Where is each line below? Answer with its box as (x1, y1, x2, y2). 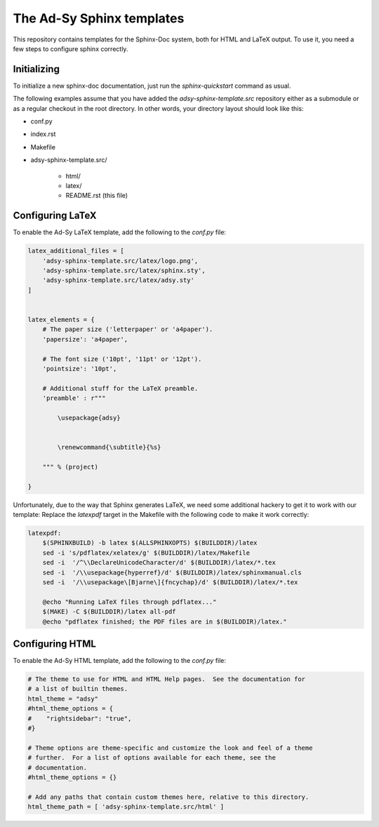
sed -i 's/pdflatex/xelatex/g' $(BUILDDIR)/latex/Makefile (42, 549, 251, 557)
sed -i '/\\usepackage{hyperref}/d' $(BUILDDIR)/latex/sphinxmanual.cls (42, 568, 302, 577)
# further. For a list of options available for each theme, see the (27, 754, 277, 762)
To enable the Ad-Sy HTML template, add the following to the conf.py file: (13, 657, 227, 664)
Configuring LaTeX (13, 210, 98, 222)
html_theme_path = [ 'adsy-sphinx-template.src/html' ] (27, 803, 225, 811)
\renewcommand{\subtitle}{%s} (57, 443, 161, 452)
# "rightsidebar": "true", (27, 714, 132, 722)
